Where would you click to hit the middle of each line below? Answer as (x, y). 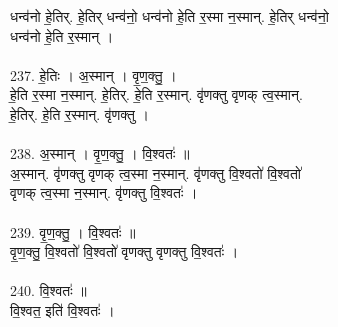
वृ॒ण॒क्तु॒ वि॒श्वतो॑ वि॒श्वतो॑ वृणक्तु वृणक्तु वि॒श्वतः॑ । (124, 251)
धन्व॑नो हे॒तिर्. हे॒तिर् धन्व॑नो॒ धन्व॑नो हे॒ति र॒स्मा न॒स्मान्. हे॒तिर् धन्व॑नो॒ (169, 16)
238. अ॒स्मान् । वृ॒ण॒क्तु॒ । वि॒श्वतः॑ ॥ (100, 153)
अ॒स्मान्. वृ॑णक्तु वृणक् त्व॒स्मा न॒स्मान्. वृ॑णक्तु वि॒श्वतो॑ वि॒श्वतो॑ (156, 172)
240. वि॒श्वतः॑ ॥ (48, 290)
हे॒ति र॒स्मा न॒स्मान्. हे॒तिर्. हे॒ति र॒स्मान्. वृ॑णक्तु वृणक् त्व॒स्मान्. (156, 94)
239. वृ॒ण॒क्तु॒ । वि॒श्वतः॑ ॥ (73, 231)
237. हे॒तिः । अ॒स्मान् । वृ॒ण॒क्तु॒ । (93, 74)
